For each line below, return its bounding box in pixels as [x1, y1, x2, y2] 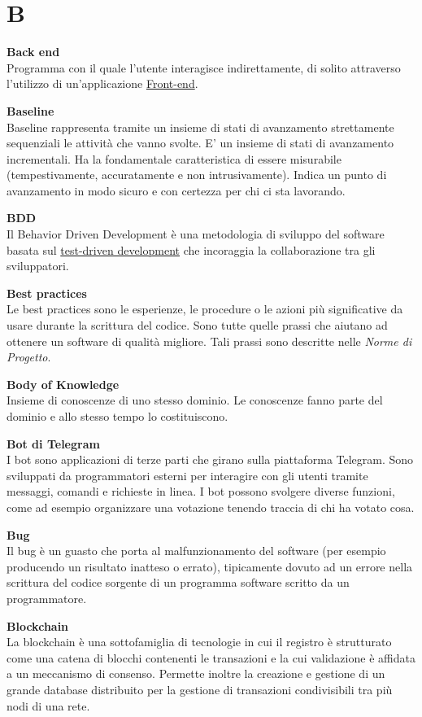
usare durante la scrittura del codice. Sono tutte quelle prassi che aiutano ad [7, 317, 388, 334]
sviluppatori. [7, 257, 69, 274]
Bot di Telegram [7, 435, 100, 452]
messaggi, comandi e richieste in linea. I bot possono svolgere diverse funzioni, [7, 483, 395, 500]
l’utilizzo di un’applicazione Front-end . [7, 75, 198, 92]
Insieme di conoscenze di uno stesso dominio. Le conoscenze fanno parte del [7, 391, 383, 409]
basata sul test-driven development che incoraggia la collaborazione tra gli [7, 241, 376, 258]
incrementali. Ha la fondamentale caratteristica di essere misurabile [7, 150, 342, 167]
